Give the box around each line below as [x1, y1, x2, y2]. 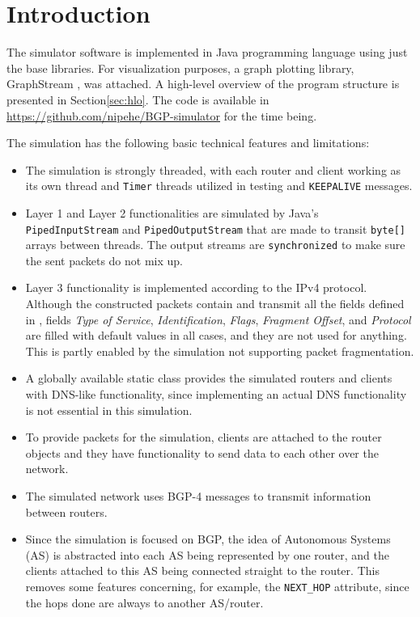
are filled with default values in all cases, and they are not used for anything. [25, 327, 407, 344]
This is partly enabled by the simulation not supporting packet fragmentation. [25, 342, 414, 359]
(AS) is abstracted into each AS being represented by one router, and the [25, 546, 389, 563]
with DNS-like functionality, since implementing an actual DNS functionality [25, 386, 407, 402]
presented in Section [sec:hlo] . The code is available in [6, 91, 269, 108]
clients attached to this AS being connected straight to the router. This [25, 562, 380, 579]
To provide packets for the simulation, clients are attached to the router [25, 429, 382, 446]
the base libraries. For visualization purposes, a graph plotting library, [6, 59, 354, 76]
